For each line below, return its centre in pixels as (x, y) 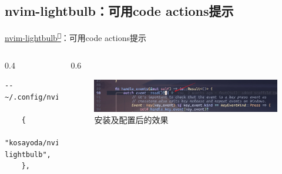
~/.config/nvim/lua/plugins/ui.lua (74, 97)
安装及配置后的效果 (131, 120)
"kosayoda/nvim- (36, 143)
